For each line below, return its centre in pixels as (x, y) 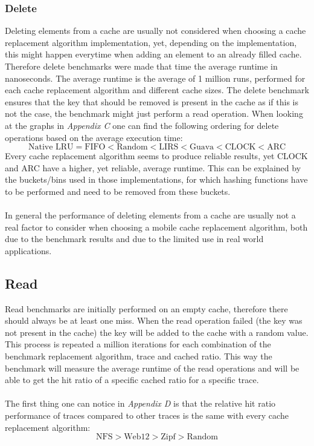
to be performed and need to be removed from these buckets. (118, 191)
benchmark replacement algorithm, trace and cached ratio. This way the (139, 356)
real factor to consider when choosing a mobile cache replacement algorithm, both (156, 227)
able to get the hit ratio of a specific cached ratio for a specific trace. (132, 380)
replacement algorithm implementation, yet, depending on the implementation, (151, 42)
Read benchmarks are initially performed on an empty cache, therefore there (146, 308)
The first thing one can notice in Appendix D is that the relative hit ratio (140, 403)
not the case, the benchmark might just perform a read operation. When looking (154, 113)
